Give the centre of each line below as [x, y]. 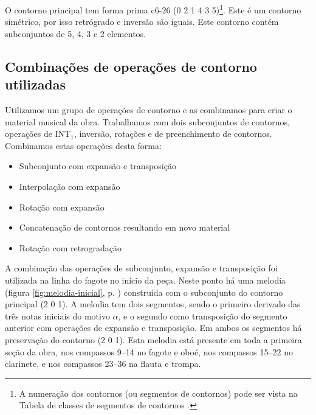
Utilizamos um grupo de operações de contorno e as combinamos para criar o [149, 110]
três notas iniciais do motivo [57, 316]
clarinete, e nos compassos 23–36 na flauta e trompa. [103, 364]
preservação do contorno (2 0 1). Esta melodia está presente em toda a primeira [153, 339]
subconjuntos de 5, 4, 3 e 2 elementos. [75, 33]
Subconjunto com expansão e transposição [98, 166]
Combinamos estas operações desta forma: [83, 145]
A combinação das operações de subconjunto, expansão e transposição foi [141, 268]
